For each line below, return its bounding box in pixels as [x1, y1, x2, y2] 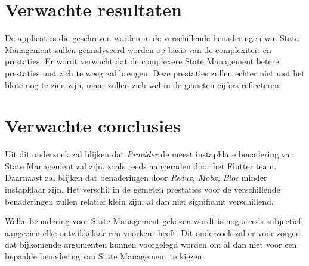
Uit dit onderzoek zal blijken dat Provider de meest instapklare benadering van [5, 148, 295, 160]
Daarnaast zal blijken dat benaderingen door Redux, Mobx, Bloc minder [5, 171, 267, 184]
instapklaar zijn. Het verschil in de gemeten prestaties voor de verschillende [5, 183, 280, 195]
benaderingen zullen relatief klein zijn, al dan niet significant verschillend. [5, 194, 274, 207]
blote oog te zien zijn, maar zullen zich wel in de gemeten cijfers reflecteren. [5, 78, 282, 91]
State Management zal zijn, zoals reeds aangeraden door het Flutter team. [5, 159, 277, 172]
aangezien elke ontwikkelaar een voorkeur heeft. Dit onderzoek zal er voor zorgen [5, 226, 301, 239]
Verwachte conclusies [5, 113, 181, 138]
